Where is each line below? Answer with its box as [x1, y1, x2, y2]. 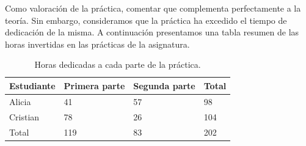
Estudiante [9, 79, 56, 92]
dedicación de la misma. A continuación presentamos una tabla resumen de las [5, 26, 299, 38]
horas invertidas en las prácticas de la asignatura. [5, 37, 190, 50]
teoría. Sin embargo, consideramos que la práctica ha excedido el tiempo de [5, 13, 287, 26]
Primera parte [64, 79, 125, 92]
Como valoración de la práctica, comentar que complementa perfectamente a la [5, 2, 301, 14]
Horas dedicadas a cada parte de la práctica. [34, 58, 201, 71]
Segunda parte [133, 79, 195, 92]
